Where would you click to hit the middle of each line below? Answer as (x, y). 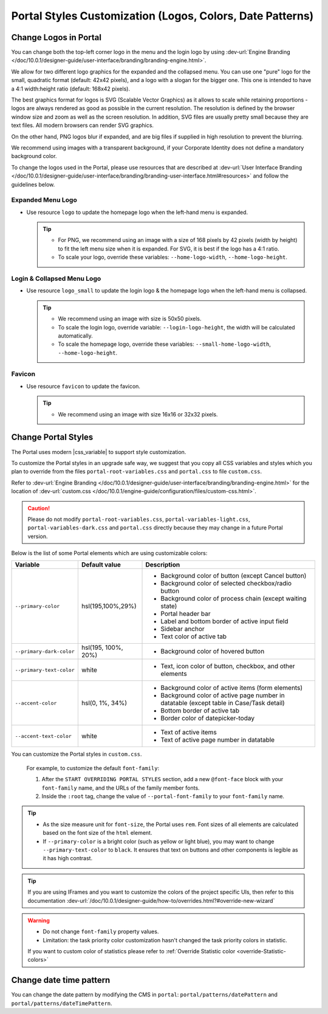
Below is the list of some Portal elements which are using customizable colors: (109, 553)
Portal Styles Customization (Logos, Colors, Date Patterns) (162, 16)
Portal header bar (186, 614)
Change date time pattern (61, 980)
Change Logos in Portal (56, 37)
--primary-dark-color (45, 651)
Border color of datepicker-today (208, 719)
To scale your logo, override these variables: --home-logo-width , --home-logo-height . (173, 257)
